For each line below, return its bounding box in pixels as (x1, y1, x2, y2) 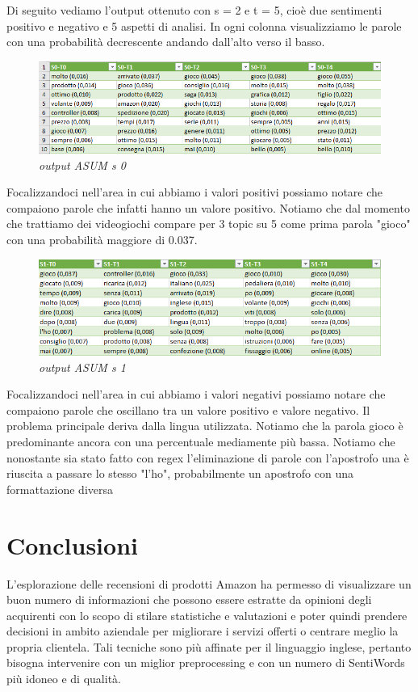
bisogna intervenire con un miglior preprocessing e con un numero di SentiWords (6, 654, 405, 671)
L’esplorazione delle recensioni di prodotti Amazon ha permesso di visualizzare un (6, 575, 412, 592)
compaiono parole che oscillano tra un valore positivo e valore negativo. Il (6, 401, 370, 418)
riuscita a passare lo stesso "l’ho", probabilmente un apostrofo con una (6, 465, 354, 482)
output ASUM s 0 (39, 156, 126, 173)
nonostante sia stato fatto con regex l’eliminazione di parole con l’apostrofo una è (6, 449, 409, 466)
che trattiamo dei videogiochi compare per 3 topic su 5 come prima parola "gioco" (6, 215, 411, 232)
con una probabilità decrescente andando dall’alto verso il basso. (6, 33, 325, 50)
